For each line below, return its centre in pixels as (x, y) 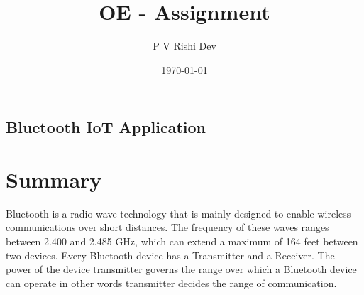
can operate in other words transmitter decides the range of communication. (171, 283)
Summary (54, 179)
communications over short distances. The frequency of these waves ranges (167, 227)
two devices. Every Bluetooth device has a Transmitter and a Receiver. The (170, 255)
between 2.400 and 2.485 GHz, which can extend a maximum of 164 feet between (182, 241)
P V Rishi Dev (184, 46)
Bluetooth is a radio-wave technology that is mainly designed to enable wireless (178, 213)
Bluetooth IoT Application (106, 127)
